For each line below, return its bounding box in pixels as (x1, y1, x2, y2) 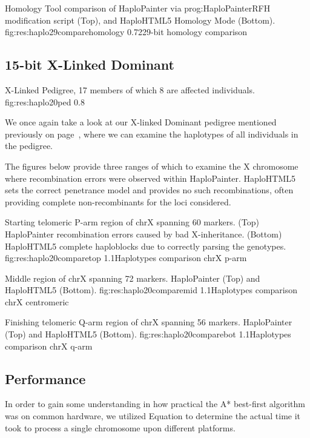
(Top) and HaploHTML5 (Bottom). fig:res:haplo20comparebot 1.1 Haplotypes (5, 328, 291, 340)
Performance (5, 369, 86, 388)
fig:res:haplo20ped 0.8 (5, 95, 85, 108)
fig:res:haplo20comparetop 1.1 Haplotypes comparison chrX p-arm (5, 251, 247, 264)
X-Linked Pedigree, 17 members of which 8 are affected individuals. (5, 83, 255, 96)
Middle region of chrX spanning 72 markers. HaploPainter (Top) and (5, 271, 260, 284)
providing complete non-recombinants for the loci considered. (5, 195, 231, 208)
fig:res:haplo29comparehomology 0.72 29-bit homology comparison (5, 25, 248, 38)
